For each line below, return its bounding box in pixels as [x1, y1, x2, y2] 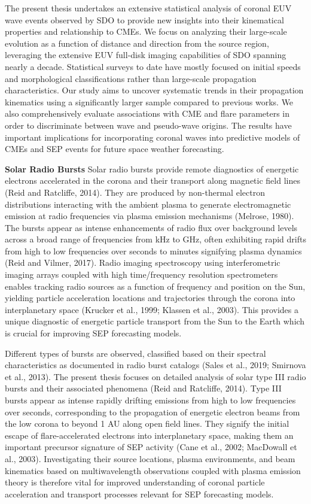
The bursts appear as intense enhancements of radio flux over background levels [5, 221, 298, 233]
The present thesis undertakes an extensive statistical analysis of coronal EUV [5, 2, 292, 14]
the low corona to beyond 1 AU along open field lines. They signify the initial [5, 417, 289, 430]
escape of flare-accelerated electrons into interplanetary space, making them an [5, 429, 294, 441]
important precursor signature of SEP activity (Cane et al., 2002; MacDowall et [5, 441, 297, 453]
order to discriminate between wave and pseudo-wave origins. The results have [5, 119, 292, 131]
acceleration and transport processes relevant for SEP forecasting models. [5, 487, 274, 500]
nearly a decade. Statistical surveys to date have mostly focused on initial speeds [5, 60, 301, 72]
